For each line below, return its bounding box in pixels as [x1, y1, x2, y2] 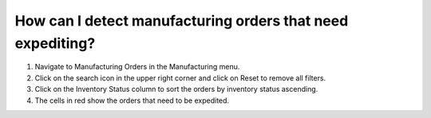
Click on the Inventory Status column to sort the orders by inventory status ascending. [34, 85, 318, 94]
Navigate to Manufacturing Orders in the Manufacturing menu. [34, 62, 240, 72]
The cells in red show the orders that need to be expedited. [34, 96, 230, 105]
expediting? [14, 34, 96, 52]
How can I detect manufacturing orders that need [14, 12, 349, 29]
